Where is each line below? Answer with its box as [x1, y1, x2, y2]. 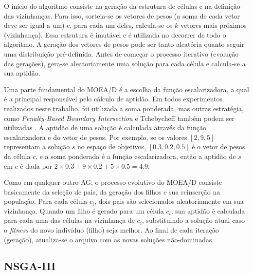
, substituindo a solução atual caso [142, 215, 245, 225]
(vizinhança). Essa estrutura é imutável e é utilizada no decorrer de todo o [4, 29, 226, 39]
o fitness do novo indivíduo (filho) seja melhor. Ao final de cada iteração [4, 225, 219, 235]
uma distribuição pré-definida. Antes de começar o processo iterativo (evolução [4, 48, 239, 59]
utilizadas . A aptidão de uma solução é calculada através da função [4, 122, 206, 133]
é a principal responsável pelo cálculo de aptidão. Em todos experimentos [4, 94, 223, 104]
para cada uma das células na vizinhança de [4, 215, 135, 225]
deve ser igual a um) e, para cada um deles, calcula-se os [4, 20, 173, 30]
